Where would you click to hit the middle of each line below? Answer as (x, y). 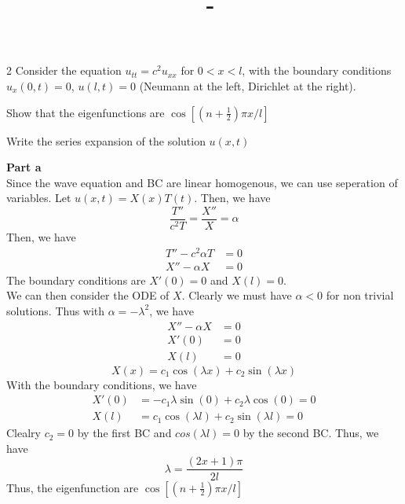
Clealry (24, 433)
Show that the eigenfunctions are (86, 112)
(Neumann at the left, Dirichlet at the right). (248, 85)
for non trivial (360, 295)
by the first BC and (124, 433)
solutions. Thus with (56, 310)
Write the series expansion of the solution (106, 140)
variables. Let (39, 198)
